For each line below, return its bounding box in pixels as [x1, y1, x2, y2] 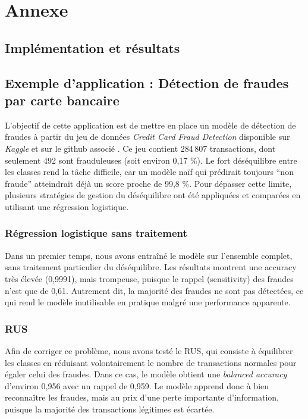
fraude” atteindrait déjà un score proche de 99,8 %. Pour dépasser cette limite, [5, 177, 292, 189]
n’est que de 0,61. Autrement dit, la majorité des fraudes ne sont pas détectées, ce [5, 284, 304, 296]
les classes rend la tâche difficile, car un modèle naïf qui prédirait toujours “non [5, 165, 294, 178]
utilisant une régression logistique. [5, 200, 129, 212]
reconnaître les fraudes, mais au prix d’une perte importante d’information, [5, 391, 279, 404]
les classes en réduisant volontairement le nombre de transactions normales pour [5, 356, 297, 368]
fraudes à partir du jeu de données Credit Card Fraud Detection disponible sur [5, 130, 290, 143]
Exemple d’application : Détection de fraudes [5, 73, 289, 92]
